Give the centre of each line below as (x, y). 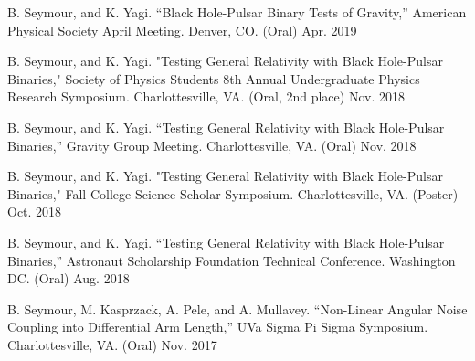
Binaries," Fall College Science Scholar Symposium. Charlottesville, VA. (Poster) (233, 193)
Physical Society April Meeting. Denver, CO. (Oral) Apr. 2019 (182, 30)
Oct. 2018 (35, 212)
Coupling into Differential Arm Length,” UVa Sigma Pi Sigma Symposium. (218, 327)
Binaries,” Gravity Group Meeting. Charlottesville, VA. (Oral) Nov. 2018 (212, 145)
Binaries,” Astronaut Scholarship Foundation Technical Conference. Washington (232, 260)
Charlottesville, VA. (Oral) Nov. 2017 (112, 344)
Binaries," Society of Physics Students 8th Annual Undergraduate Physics (214, 78)
